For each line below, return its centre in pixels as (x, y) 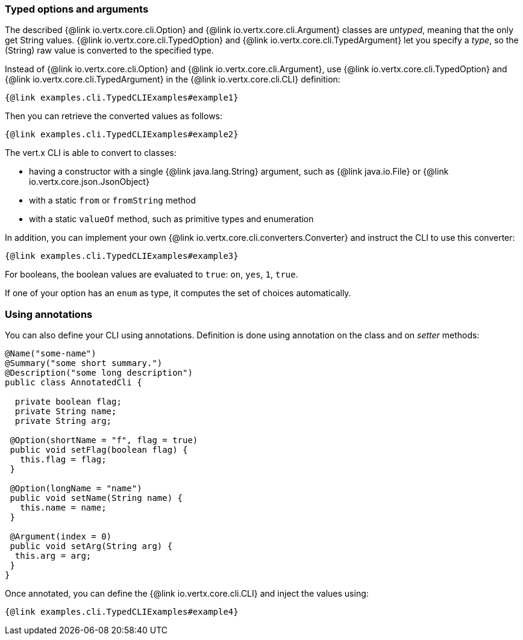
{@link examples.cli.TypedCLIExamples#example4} (122, 612)
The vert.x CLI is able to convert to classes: (91, 153)
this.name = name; (63, 508)
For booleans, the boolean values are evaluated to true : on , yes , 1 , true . (152, 275)
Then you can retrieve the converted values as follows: (114, 116)
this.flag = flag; (63, 460)
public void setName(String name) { (96, 498)
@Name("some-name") (51, 354)
